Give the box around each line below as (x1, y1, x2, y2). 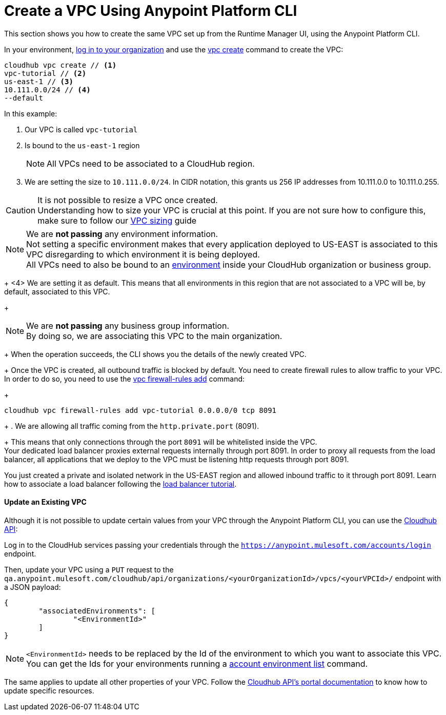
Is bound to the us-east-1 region (25, 141, 140, 150)
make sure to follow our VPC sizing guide (37, 215, 197, 226)
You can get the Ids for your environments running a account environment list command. (26, 658, 368, 669)
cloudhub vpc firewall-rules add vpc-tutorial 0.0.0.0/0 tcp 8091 (4, 406, 277, 414)
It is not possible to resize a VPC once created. (37, 194, 218, 205)
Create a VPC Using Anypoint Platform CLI (4, 2, 297, 19)
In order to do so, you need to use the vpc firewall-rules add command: (4, 374, 245, 383)
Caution (6, 205, 36, 215)
